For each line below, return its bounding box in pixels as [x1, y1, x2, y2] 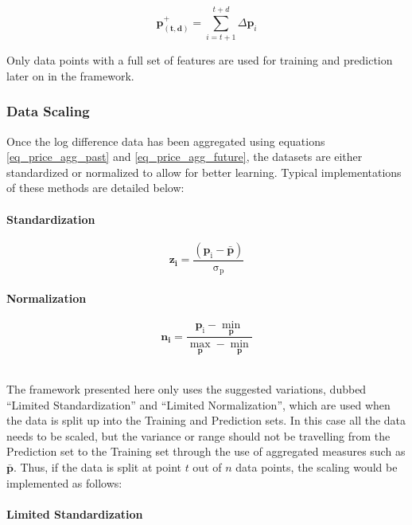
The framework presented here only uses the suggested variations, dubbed [6, 381, 367, 398]
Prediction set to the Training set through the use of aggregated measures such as [6, 443, 406, 460]
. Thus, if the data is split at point [13, 459, 181, 476]
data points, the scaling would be [235, 459, 398, 476]
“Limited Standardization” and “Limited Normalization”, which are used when [6, 396, 391, 413]
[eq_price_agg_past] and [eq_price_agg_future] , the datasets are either [6, 148, 363, 165]
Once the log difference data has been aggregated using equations [6, 132, 325, 149]
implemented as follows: [6, 474, 122, 491]
